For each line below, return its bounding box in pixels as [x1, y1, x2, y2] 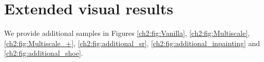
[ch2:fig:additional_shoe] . [4, 48, 83, 58]
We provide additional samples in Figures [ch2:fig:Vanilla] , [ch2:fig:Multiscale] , [4, 28, 250, 38]
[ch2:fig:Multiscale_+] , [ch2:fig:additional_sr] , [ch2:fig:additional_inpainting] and [4, 37, 260, 48]
